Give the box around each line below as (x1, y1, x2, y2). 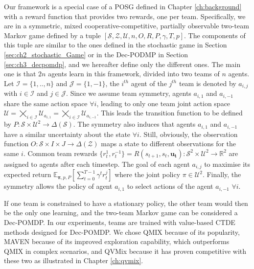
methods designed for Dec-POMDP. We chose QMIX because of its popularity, (4, 226, 240, 237)
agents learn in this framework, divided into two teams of (48, 68, 220, 79)
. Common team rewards (23, 148, 97, 158)
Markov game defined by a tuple (4, 30, 101, 40)
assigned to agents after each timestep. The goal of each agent (4, 158, 190, 169)
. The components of (184, 30, 246, 40)
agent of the (131, 78, 167, 88)
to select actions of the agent (127, 181, 213, 191)
